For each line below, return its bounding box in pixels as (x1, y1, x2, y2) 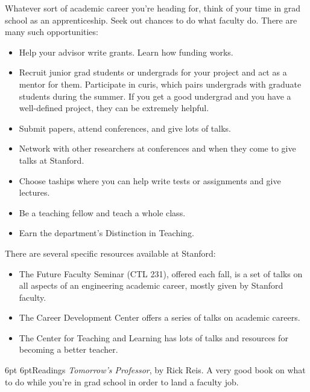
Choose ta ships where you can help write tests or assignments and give (19, 174, 281, 187)
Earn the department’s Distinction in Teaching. (19, 227, 194, 239)
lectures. (19, 186, 50, 199)
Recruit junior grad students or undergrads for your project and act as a (19, 66, 287, 79)
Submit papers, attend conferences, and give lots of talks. (19, 121, 231, 134)
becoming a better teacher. (19, 343, 118, 356)
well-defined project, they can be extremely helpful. (19, 101, 209, 114)
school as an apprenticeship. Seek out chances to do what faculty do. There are (5, 13, 297, 26)
